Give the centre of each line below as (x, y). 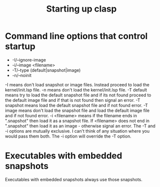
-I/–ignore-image (29, 60)
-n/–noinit (22, 75)
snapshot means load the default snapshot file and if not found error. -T (77, 105)
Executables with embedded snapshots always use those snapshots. (74, 179)
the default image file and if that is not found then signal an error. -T (73, 100)
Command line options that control (76, 36)
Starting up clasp (81, 9)
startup (20, 47)
